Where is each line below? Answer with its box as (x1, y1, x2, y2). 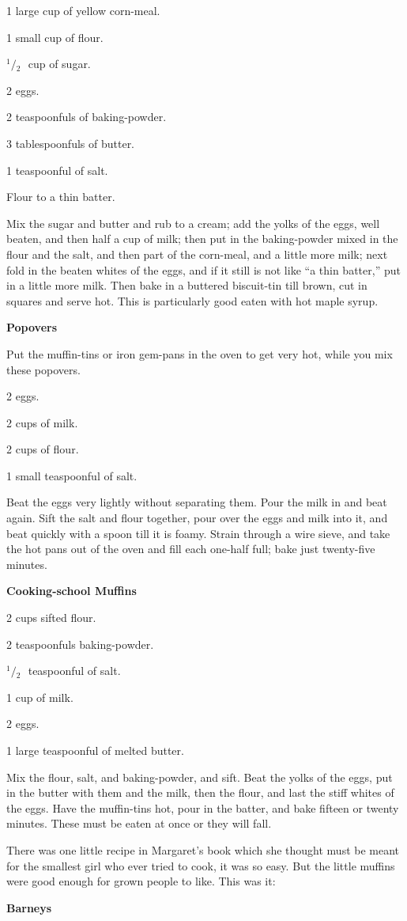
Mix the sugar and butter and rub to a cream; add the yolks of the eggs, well (6, 214, 380, 231)
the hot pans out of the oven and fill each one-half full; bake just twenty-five (6, 540, 375, 557)
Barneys (6, 899, 52, 915)
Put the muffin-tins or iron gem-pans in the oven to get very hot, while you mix (6, 345, 393, 362)
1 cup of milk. (6, 688, 73, 705)
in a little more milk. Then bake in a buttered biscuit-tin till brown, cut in (6, 277, 367, 294)
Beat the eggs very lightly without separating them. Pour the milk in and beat (6, 494, 387, 510)
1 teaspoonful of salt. (6, 161, 108, 178)
